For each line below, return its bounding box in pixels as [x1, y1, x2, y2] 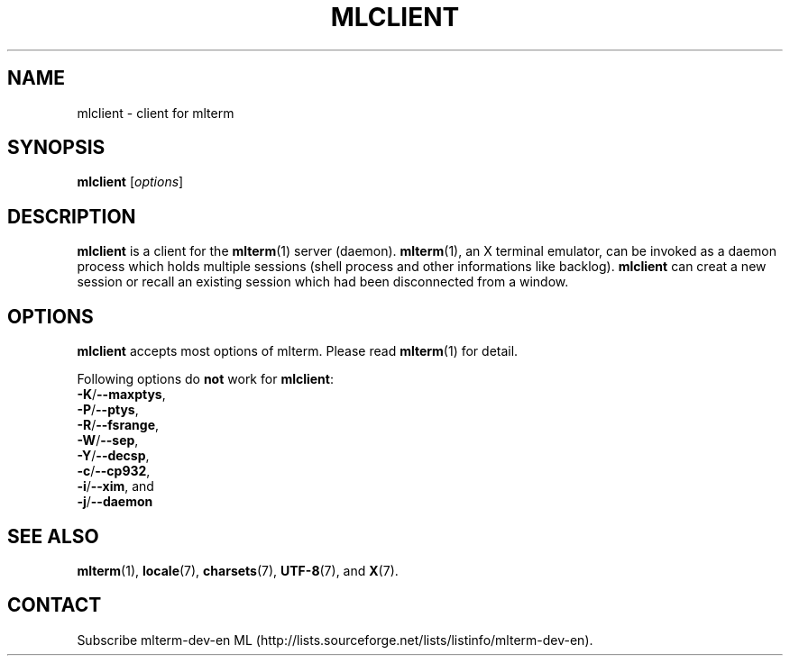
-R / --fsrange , [77, 417, 160, 433]
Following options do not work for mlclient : [77, 371, 334, 387]
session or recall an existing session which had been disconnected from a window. [77, 274, 569, 290]
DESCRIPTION [7, 204, 136, 228]
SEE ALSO [7, 524, 99, 548]
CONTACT [7, 594, 102, 617]
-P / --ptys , [77, 402, 139, 418]
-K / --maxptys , [77, 386, 166, 403]
